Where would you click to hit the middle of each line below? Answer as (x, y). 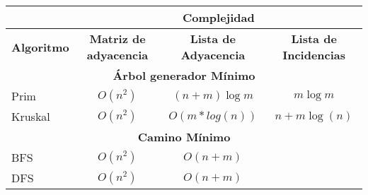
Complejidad (219, 17)
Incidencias (314, 55)
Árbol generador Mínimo (184, 75)
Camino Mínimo (184, 137)
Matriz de (117, 39)
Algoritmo (40, 47)
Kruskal (31, 116)
